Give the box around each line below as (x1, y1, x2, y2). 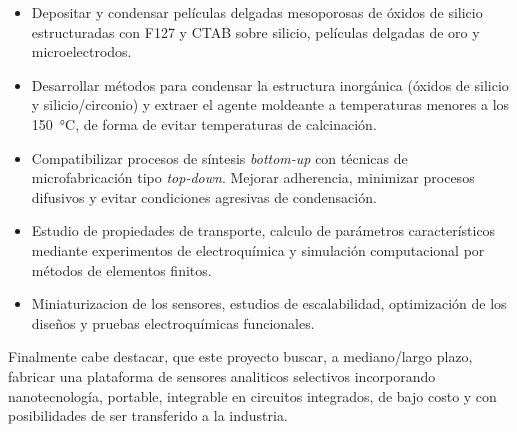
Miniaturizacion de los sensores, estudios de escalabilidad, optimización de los (31, 293, 507, 314)
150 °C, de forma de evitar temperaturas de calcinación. (31, 113, 377, 134)
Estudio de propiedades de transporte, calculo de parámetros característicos (31, 220, 496, 241)
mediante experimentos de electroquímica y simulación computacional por (31, 239, 485, 260)
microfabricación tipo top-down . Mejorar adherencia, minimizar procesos (31, 167, 475, 188)
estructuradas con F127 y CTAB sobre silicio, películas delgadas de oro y (31, 21, 480, 42)
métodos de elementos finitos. (31, 259, 212, 280)
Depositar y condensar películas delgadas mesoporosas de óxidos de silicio (31, 2, 483, 22)
